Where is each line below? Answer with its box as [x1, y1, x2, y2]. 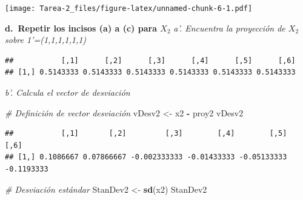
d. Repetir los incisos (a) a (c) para [5, 21, 157, 34]
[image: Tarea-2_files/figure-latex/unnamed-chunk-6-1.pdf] [5, 4, 253, 13]
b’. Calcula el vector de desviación [5, 86, 130, 99]
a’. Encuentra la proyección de [173, 21, 285, 34]
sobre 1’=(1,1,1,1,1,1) [5, 33, 87, 46]
